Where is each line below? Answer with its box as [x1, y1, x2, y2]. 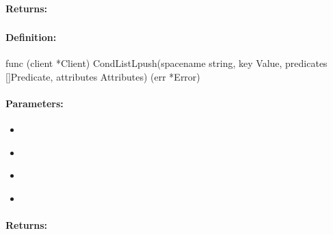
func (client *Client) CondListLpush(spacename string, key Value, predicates [5, 56, 328, 70]
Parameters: [5, 96, 64, 111]
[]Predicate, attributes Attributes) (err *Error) [5, 69, 200, 83]
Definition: [5, 30, 57, 44]
